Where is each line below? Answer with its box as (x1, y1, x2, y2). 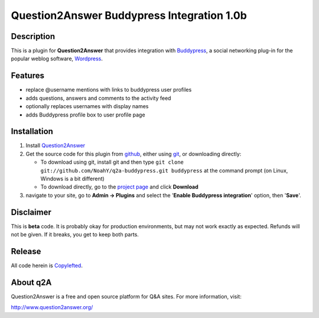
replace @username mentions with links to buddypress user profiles (25, 86, 192, 93)
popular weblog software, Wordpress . (11, 55, 103, 62)
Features (11, 71, 44, 81)
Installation (11, 126, 53, 137)
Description (11, 31, 56, 41)
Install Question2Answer (25, 142, 86, 149)
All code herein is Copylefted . (11, 262, 83, 269)
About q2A (11, 277, 52, 287)
